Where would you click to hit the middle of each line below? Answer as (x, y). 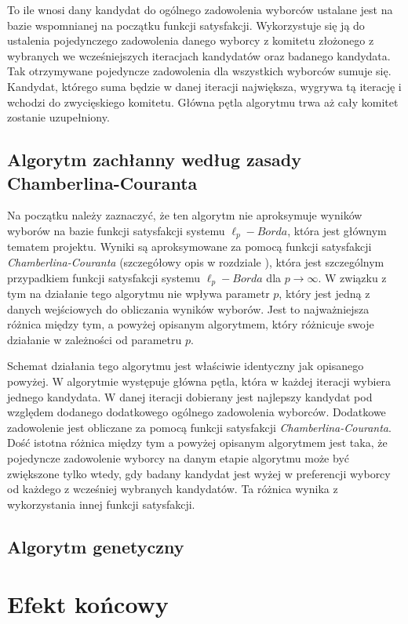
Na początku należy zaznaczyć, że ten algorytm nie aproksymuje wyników (185, 215)
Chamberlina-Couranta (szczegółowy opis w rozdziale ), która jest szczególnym (196, 261)
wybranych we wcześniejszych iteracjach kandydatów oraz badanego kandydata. (199, 55)
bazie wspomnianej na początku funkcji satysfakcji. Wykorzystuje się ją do (186, 25)
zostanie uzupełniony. (58, 117)
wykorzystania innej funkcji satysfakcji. (101, 504)
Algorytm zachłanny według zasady (154, 160)
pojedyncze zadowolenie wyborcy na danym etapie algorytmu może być (178, 457)
